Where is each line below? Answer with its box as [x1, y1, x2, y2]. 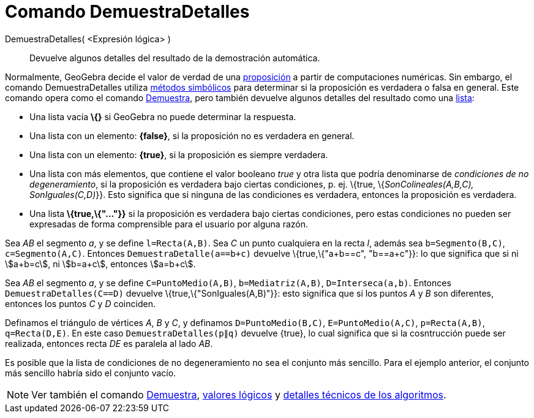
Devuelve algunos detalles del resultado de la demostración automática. [29, 52, 320, 63]
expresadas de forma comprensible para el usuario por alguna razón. [29, 218, 308, 229]
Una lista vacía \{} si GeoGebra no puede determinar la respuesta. [29, 111, 296, 122]
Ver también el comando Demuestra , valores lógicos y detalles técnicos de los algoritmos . [31, 388, 446, 401]
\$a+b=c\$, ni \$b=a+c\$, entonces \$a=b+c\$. [5, 258, 196, 269]
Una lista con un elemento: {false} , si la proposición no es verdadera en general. [29, 130, 355, 141]
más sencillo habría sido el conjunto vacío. [5, 367, 176, 378]
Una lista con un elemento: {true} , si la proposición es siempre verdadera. [29, 149, 328, 160]
